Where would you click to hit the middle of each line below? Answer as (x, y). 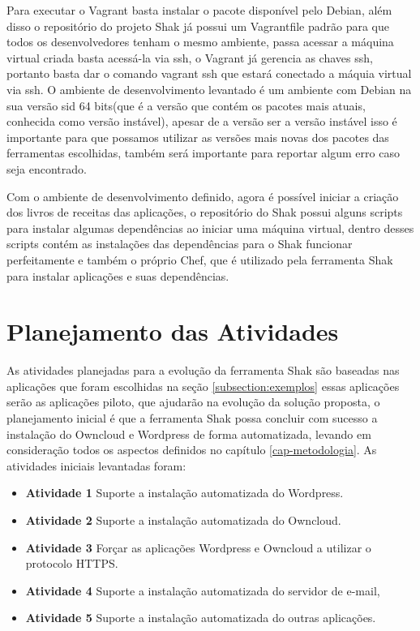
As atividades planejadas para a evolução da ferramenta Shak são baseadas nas (203, 370)
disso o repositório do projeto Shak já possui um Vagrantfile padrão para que (198, 26)
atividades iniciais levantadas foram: (96, 465)
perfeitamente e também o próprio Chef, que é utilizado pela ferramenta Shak (200, 259)
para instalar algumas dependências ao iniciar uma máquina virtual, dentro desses (210, 228)
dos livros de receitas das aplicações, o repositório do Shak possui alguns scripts (205, 212)
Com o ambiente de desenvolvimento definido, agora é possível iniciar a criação (203, 196)
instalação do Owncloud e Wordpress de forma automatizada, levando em (189, 434)
